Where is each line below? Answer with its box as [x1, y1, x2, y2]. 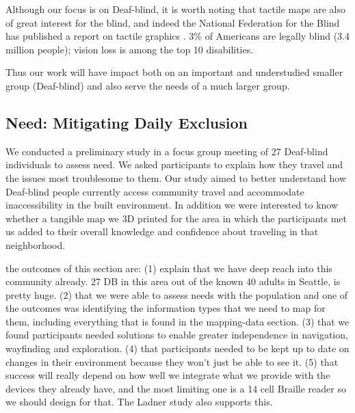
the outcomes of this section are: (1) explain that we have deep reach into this [5, 261, 332, 275]
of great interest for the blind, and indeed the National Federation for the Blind [5, 15, 340, 29]
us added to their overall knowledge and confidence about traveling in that [5, 224, 319, 239]
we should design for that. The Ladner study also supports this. [5, 395, 273, 409]
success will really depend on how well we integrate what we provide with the [5, 368, 330, 382]
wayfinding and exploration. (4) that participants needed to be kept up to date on [5, 341, 350, 356]
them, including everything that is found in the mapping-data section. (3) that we [5, 314, 350, 328]
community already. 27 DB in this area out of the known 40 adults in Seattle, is [5, 274, 341, 289]
